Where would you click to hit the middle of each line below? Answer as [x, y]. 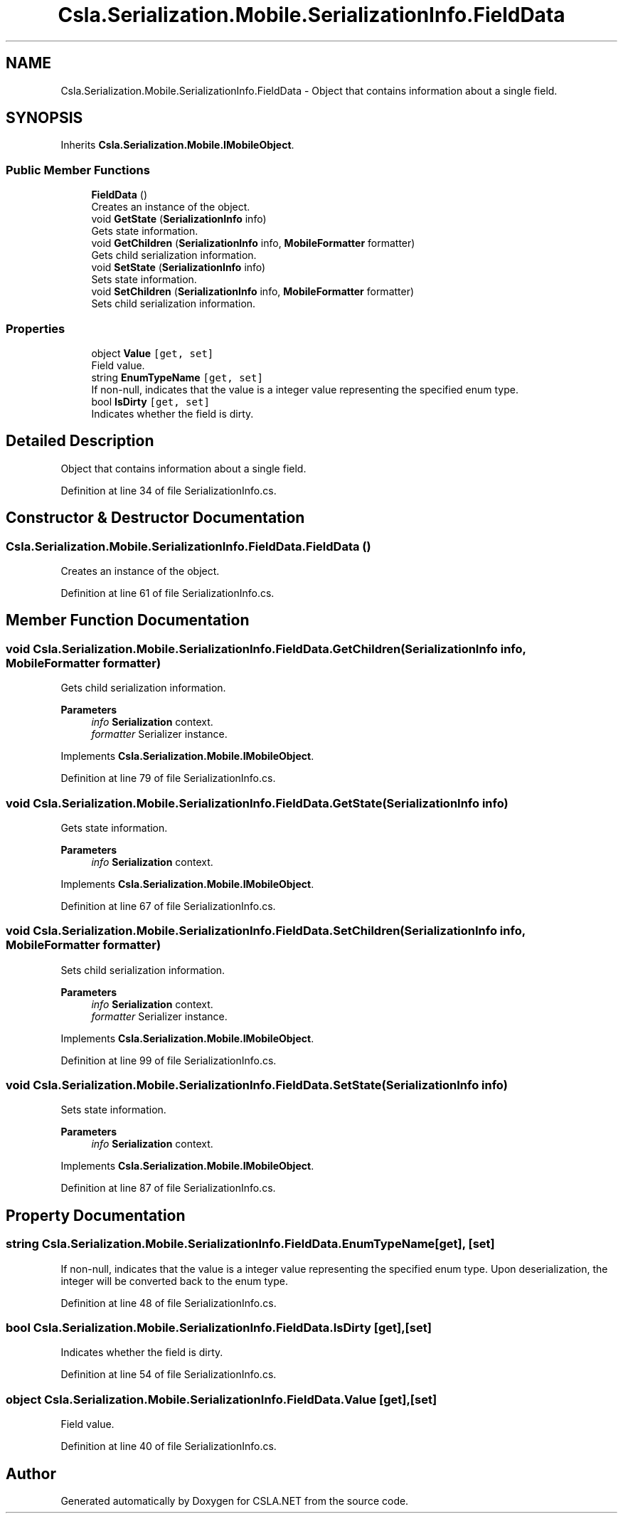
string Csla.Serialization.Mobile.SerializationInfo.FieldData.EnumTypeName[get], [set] [250, 1244]
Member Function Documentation [128, 620]
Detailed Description [80, 441]
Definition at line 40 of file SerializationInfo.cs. [169, 1446]
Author [31, 1473]
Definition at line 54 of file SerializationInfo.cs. [169, 1375]
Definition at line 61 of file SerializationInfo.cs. [167, 593]
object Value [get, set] [153, 353]
